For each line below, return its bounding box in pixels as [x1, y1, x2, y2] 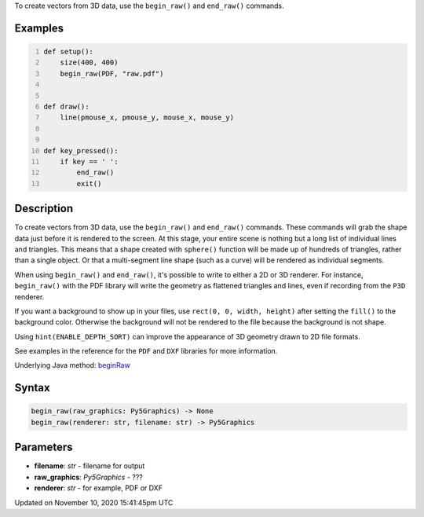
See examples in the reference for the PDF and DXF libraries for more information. [14, 346, 278, 356]
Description [14, 202, 74, 215]
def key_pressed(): [43, 146, 119, 155]
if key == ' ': [60, 157, 119, 166]
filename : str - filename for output [34, 461, 145, 471]
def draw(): [43, 102, 90, 111]
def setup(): [43, 47, 94, 56]
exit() [76, 179, 102, 188]
